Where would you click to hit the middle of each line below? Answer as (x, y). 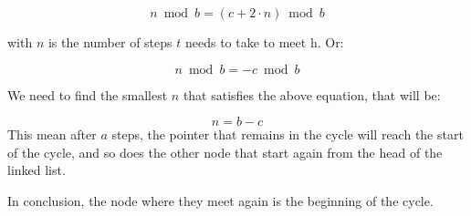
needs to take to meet (246, 42)
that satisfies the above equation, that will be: (312, 94)
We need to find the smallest (88, 94)
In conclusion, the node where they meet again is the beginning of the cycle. (220, 200)
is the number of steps (110, 42)
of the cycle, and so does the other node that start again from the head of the (225, 152)
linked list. (37, 170)
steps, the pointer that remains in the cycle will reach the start (288, 134)
